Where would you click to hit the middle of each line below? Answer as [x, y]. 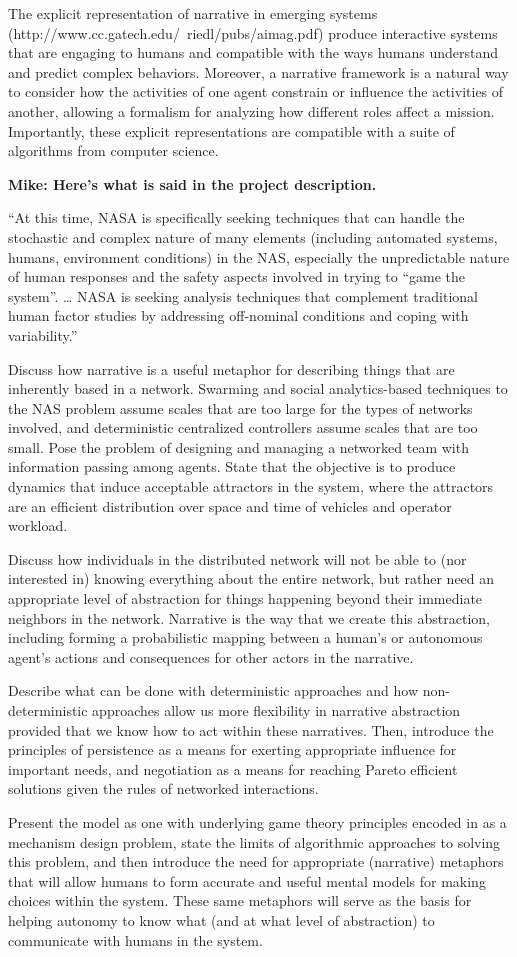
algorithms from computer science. [113, 150]
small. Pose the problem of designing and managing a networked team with [238, 446]
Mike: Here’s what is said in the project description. [192, 183]
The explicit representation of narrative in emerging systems [193, 13]
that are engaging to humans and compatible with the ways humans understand [253, 52]
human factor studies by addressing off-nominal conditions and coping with [238, 315]
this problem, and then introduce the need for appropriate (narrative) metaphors [256, 861]
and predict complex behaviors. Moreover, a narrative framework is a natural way [258, 71]
